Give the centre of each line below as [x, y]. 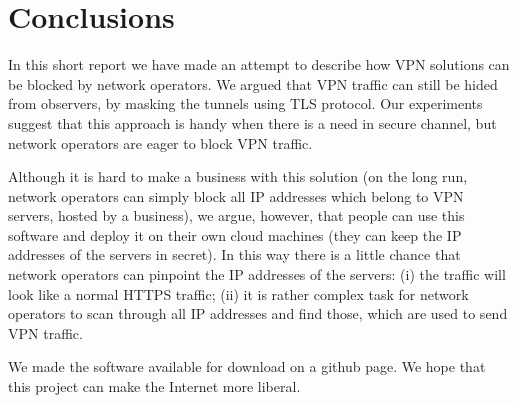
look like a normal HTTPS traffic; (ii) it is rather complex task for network [238, 293]
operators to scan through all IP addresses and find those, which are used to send [258, 313]
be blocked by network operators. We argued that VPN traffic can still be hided [253, 83]
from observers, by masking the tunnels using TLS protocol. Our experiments [245, 103]
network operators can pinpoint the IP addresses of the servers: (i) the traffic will [257, 274]
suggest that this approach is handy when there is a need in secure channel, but [252, 122]
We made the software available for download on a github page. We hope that [247, 366]
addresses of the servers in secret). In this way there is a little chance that [234, 254]
